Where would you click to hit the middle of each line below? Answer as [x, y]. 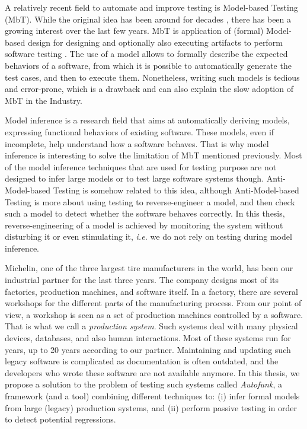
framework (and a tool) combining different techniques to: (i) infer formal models [152, 396]
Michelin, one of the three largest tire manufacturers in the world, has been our [149, 268]
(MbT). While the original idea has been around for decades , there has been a [148, 19]
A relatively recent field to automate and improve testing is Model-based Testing [151, 7]
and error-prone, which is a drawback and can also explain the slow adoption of [149, 89]
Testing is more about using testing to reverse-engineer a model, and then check [150, 201]
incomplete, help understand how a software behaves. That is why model [137, 143]
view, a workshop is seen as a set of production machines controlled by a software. [154, 314]
